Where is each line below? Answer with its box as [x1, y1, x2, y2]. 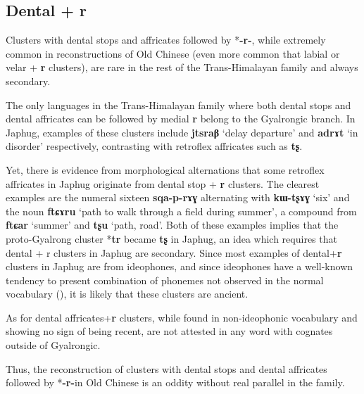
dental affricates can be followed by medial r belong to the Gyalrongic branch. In [6, 111, 356, 126]
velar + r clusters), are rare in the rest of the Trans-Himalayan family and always [6, 60, 358, 75]
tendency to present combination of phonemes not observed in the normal [6, 272, 324, 287]
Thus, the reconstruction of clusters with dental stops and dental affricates [6, 361, 327, 376]
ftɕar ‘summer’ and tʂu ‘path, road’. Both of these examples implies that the [6, 217, 339, 232]
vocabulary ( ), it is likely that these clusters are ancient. [6, 286, 249, 301]
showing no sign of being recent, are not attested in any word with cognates [6, 324, 333, 338]
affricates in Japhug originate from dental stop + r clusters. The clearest [6, 176, 320, 191]
